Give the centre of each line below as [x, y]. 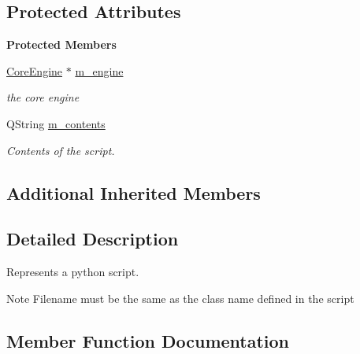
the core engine [43, 97]
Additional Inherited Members [134, 192]
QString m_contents [56, 123]
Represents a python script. [73, 272]
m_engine [99, 70]
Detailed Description [93, 239]
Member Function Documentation [148, 340]
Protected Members [61, 44]
